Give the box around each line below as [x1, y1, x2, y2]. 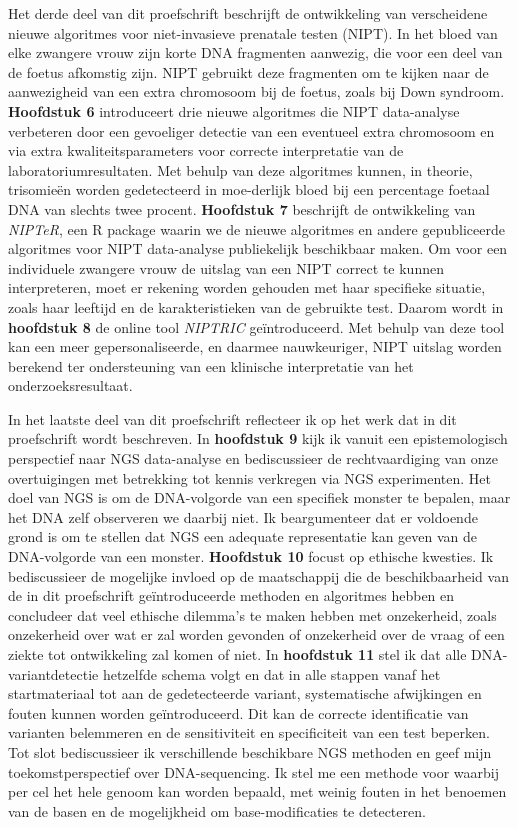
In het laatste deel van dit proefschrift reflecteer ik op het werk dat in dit [8, 408, 457, 429]
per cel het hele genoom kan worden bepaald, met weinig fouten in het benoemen [8, 781, 507, 802]
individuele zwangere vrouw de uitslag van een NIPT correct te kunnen [8, 257, 444, 278]
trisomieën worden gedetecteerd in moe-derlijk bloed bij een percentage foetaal [8, 179, 490, 200]
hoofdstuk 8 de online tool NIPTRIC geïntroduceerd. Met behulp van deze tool [8, 316, 505, 337]
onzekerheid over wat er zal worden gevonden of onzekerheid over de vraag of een [8, 624, 505, 645]
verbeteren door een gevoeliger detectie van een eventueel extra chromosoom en [8, 120, 495, 141]
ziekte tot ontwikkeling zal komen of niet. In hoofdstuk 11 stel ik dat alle [8, 644, 467, 664]
